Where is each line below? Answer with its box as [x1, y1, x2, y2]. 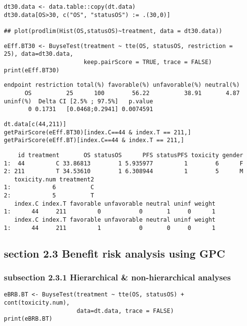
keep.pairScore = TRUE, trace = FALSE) [83, 58, 212, 65]
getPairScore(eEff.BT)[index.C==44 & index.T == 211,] [4, 137, 185, 144]
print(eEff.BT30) [4, 66, 60, 74]
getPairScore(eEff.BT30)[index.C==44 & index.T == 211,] [4, 129, 191, 136]
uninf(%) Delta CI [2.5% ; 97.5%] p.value [4, 98, 153, 105]
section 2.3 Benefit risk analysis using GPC [4, 245, 225, 261]
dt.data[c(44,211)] [4, 120, 66, 128]
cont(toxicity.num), [4, 299, 70, 307]
